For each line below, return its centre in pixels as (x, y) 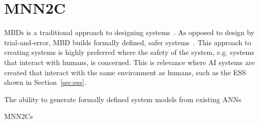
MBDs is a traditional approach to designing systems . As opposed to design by (129, 32)
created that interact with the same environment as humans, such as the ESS (125, 72)
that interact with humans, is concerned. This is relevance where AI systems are (129, 62)
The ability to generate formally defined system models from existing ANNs (123, 99)
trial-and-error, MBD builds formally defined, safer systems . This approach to (128, 42)
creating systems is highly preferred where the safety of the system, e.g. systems (129, 52)
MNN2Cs (19, 116)
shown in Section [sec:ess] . (45, 82)
